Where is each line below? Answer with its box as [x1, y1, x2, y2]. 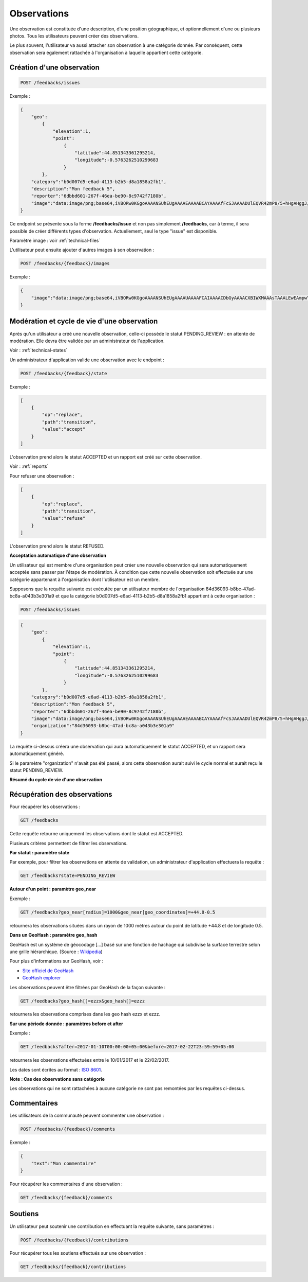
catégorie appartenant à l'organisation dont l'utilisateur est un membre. [9, 576, 160, 583]
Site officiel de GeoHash [22, 968, 74, 974]
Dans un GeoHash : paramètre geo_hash [9, 932, 98, 938]
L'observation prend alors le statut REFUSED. [9, 543, 105, 549]
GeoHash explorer [22, 975, 61, 981]
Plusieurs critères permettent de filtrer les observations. [9, 840, 128, 846]
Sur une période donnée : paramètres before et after [9, 1021, 123, 1027]
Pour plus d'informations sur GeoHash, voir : [9, 958, 104, 964]
